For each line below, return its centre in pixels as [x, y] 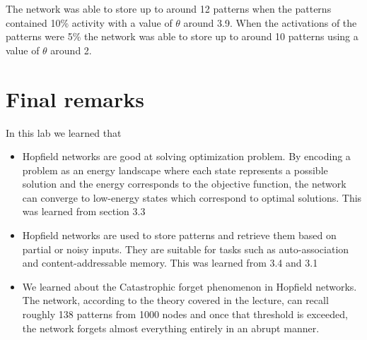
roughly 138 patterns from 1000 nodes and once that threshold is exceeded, [185, 314]
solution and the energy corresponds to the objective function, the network [184, 184]
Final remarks [75, 98]
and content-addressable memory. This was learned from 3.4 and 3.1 [170, 263]
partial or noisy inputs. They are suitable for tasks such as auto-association [186, 249]
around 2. [71, 50]
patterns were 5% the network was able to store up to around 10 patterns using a [182, 36]
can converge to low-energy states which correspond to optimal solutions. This [192, 197]
